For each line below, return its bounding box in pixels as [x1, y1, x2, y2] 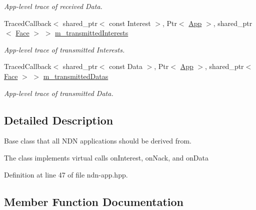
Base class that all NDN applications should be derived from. [4, 135, 191, 146]
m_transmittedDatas [43, 70, 108, 81]
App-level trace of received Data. [4, 1, 102, 11]
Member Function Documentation [4, 193, 184, 209]
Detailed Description [4, 112, 113, 127]
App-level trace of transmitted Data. [4, 87, 113, 98]
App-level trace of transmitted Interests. [4, 44, 125, 54]
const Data [109, 61, 142, 71]
